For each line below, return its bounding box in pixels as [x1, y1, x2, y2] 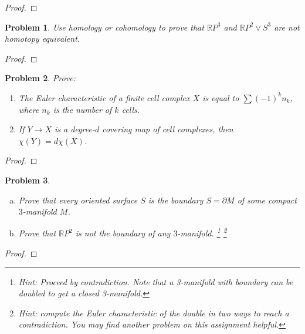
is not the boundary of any [75, 227, 171, 239]
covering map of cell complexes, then [102, 123, 233, 135]
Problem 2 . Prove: [5, 72, 76, 84]
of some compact [237, 193, 297, 206]
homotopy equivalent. [5, 32, 80, 45]
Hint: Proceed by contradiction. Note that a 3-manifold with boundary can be [18, 275, 293, 288]
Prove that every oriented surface [18, 193, 138, 206]
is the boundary [148, 193, 204, 206]
